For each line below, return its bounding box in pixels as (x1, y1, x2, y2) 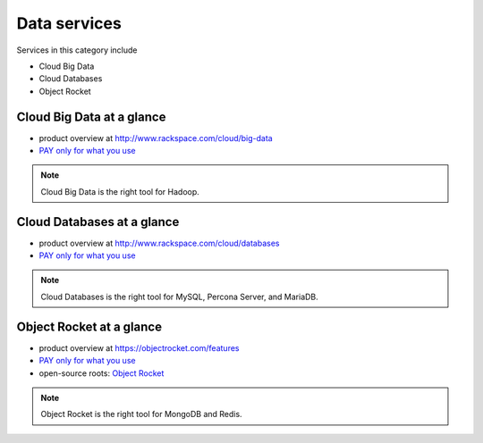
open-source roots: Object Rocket (38, 367, 165, 379)
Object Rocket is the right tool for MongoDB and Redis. (40, 409, 242, 420)
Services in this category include (16, 45, 138, 55)
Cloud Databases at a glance (16, 214, 180, 230)
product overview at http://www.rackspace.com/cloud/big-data (38, 132, 273, 143)
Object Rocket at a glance (16, 319, 163, 334)
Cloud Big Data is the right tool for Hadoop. (40, 186, 200, 196)
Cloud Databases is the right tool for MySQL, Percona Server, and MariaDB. (40, 291, 319, 302)
